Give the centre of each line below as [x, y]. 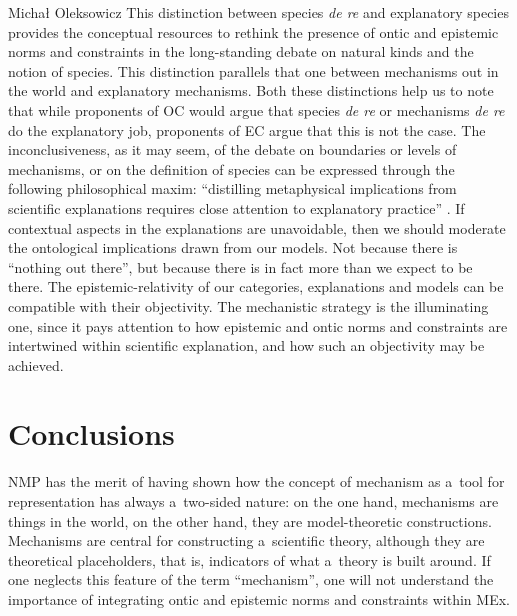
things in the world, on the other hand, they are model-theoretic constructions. [250, 520]
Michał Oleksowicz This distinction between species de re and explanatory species [258, 12]
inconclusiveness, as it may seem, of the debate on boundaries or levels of [232, 149]
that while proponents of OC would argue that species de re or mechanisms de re [256, 109]
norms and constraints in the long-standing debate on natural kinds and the [241, 51]
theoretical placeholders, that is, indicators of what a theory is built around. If [249, 559]
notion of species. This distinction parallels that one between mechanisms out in [253, 70]
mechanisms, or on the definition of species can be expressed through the [231, 168]
